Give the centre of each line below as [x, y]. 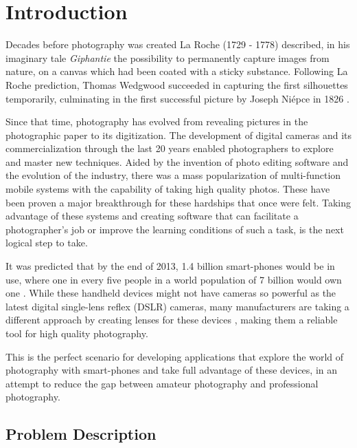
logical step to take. [47, 243]
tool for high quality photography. [77, 333]
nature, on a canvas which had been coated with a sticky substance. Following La [177, 71]
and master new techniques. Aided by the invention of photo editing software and [177, 161]
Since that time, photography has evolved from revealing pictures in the [157, 121]
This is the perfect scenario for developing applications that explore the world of [175, 356]
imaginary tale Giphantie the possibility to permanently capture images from [168, 57]
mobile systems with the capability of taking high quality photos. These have [168, 189]
